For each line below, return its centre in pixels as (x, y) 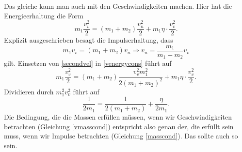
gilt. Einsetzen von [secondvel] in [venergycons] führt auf (88, 63)
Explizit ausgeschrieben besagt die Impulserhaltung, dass (89, 40)
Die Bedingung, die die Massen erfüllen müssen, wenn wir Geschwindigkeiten (118, 117)
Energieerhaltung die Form (44, 15)
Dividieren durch (29, 91)
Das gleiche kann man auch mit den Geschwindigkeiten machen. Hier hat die (118, 6)
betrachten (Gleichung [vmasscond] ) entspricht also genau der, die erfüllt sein (119, 126)
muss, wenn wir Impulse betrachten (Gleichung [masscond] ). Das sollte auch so (121, 136)
